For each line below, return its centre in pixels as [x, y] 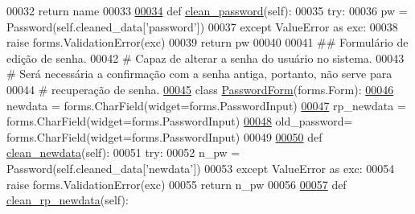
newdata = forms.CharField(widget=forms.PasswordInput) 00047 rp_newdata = [206, 105]
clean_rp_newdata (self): [68, 200]
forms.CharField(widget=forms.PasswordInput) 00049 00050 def [164, 136]
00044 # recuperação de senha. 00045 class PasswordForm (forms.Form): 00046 [200, 89]
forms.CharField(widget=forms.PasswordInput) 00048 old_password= [180, 121]
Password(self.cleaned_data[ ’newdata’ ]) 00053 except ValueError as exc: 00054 [201, 168]
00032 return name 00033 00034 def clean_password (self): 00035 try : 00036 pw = [207, 10]
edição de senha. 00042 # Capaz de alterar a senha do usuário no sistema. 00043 [205, 58]
